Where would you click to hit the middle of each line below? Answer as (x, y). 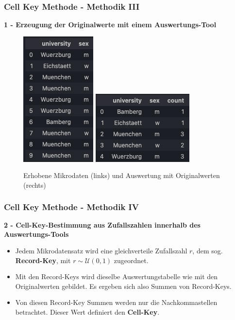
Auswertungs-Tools (36, 234)
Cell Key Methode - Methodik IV (71, 206)
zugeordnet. (131, 260)
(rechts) (35, 185)
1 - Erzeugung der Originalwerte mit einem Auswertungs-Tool (110, 25)
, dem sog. (208, 250)
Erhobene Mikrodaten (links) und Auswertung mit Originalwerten (122, 175)
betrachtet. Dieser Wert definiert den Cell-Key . (87, 311)
